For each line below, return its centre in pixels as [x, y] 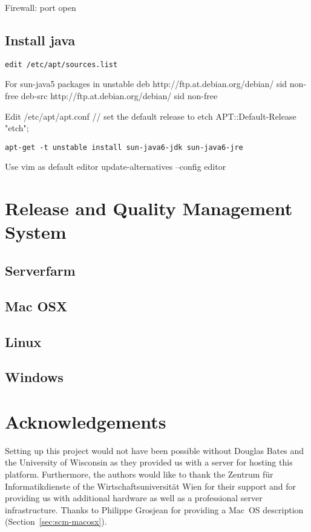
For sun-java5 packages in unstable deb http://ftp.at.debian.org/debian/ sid [146, 84]
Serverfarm [40, 271]
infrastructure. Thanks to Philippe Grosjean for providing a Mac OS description [154, 509]
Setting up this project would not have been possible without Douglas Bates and [154, 450]
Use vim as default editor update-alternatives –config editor [116, 167]
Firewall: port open [41, 7]
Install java [40, 40]
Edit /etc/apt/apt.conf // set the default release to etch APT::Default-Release [151, 116]
